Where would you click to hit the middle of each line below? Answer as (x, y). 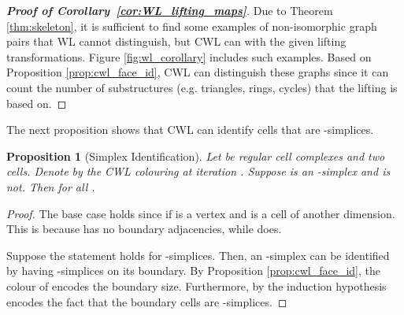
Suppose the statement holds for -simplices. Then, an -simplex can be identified (198, 255)
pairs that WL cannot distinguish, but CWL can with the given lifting (176, 41)
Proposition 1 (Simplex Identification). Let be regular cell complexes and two (196, 156)
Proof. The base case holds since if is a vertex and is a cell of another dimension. (201, 213)
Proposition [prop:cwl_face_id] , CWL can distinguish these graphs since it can (198, 72)
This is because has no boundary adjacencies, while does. (144, 229)
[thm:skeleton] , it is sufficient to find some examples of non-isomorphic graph (192, 26)
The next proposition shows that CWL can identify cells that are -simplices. (190, 130)
